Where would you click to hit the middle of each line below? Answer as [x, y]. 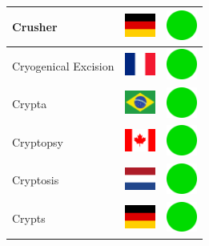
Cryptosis [36, 180]
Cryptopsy [38, 141]
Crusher [35, 26]
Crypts [29, 218]
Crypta [30, 104]
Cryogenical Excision [63, 65]
